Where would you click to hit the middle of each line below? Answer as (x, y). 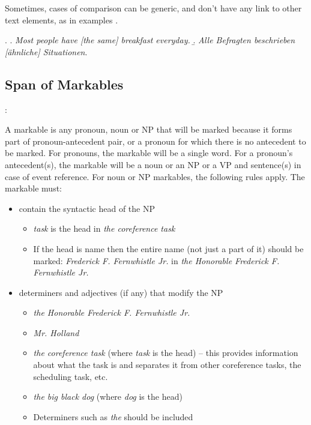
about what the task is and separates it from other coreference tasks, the (167, 365)
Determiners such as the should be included (113, 416)
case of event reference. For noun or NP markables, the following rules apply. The (155, 176)
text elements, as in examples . (62, 20)
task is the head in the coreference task (104, 228)
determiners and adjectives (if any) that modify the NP (121, 292)
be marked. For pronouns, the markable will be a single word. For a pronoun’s (149, 153)
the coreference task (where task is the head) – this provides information (166, 353)
